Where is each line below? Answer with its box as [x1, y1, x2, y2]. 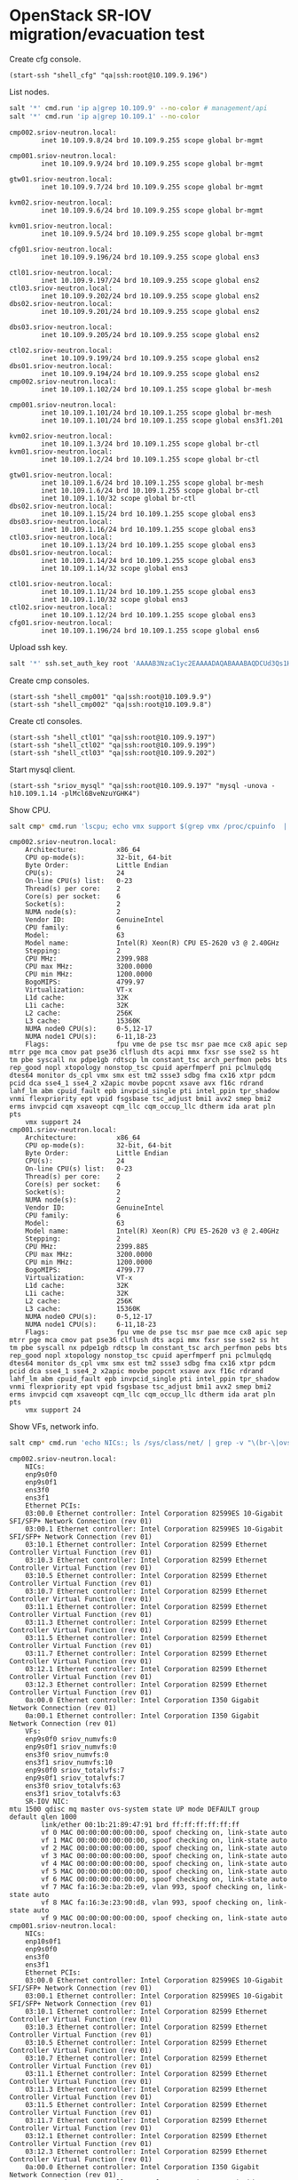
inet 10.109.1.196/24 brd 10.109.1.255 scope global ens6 [41, 626, 260, 635]
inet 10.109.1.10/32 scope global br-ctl [41, 494, 197, 503]
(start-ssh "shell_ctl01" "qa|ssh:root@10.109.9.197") [9, 733, 216, 742]
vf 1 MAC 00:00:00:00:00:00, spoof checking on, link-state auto [41, 1836, 288, 1846]
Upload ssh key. [9, 641, 68, 652]
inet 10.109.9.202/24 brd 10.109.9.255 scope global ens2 [41, 291, 260, 301]
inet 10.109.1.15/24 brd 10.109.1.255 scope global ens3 [41, 509, 255, 519]
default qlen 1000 [9, 1813, 77, 1822]
